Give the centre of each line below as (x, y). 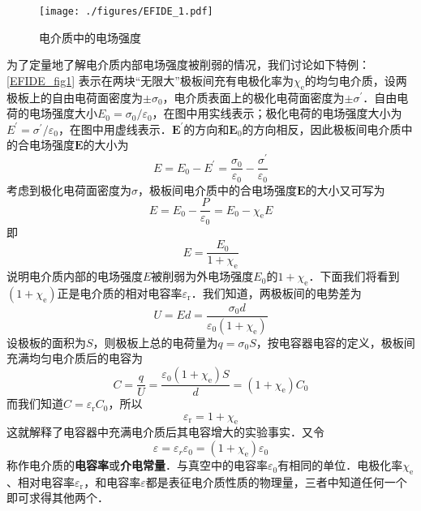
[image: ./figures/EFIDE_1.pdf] (126, 11)
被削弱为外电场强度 (202, 276)
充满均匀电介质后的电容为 (75, 358)
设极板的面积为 (46, 342)
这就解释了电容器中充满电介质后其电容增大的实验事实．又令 (165, 432)
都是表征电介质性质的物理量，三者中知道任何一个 (276, 481)
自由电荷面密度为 (97, 97)
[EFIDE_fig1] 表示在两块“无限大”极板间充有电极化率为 (150, 80)
